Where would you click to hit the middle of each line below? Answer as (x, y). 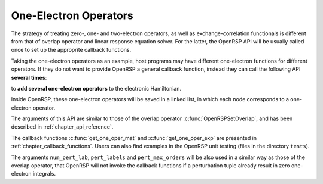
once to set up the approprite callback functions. (71, 50)
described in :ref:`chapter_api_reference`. (62, 127)
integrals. (44, 174)
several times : (29, 77)
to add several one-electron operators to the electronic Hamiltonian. (96, 88)
